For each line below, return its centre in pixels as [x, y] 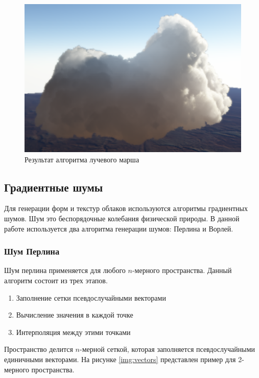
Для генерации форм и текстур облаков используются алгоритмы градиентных [126, 208]
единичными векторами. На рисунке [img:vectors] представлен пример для [120, 359]
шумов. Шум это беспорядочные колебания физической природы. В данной [122, 218]
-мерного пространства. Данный [182, 270]
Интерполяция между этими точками [73, 332]
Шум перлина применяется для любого [65, 270]
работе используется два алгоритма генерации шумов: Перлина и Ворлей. [119, 228]
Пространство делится [39, 349]
